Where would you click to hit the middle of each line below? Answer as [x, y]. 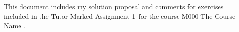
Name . [15, 25]
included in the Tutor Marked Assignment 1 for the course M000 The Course [120, 16]
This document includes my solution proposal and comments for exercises [114, 6]
